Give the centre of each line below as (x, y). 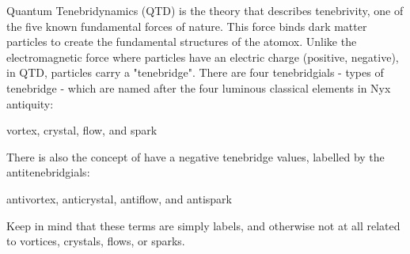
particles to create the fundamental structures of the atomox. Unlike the (182, 42)
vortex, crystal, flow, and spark (82, 130)
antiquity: (30, 103)
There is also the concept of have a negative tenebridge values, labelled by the (196, 156)
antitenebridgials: (48, 172)
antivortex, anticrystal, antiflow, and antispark (119, 198)
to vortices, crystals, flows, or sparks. (96, 241)
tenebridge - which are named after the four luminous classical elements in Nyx (199, 87)
